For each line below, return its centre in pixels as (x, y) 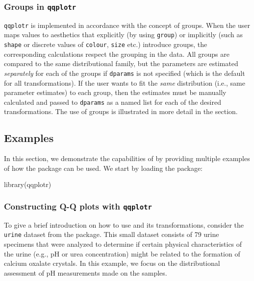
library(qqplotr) (28, 184)
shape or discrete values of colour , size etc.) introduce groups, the (106, 44)
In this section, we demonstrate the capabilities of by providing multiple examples (127, 158)
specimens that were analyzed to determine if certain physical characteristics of (123, 244)
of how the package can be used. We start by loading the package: (103, 168)
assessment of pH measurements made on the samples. (86, 272)
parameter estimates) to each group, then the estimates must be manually (115, 92)
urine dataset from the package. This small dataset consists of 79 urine (112, 234)
